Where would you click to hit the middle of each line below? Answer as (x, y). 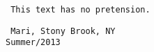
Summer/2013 (33, 43)
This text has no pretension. (80, 10)
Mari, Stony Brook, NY (63, 31)
